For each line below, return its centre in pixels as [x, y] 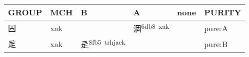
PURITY [223, 12]
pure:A [216, 28]
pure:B [216, 44]
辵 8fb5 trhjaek [103, 44]
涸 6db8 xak [151, 28]
